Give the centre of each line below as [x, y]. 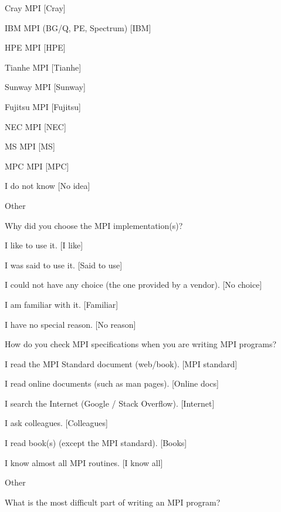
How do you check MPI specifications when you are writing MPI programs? [141, 344]
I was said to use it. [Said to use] [64, 265]
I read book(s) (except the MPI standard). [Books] [96, 443]
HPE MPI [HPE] [35, 47]
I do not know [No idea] [48, 186]
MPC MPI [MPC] [37, 166]
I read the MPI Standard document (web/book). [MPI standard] [121, 363]
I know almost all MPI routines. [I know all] [84, 462]
